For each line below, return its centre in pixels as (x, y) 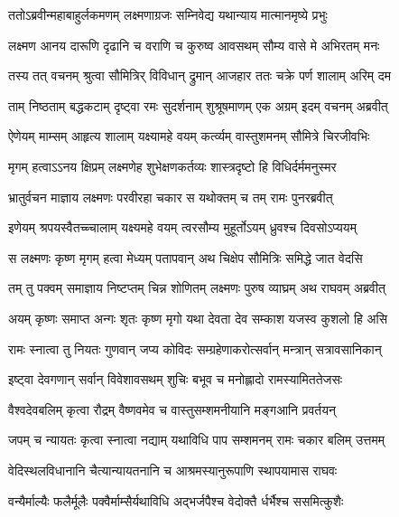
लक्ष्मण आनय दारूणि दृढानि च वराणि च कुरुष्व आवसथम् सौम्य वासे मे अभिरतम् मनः (194, 45)
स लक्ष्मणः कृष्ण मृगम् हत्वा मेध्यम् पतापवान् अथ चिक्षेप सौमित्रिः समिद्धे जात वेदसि (186, 257)
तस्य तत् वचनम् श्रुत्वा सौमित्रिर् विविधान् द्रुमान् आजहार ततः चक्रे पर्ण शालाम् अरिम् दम (199, 75)
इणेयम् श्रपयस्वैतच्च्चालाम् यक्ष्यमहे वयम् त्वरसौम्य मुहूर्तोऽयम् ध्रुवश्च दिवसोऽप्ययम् (182, 227)
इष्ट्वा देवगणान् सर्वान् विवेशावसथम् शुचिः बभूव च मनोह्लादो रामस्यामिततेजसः (176, 379)
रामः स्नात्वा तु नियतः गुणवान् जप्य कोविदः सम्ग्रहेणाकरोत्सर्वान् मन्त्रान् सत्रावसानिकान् (195, 348)
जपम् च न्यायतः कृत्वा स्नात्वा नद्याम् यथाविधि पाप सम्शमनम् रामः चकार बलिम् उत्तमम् (197, 440)
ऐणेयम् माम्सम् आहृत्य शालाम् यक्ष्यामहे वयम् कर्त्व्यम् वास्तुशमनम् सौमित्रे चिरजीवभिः (189, 136)
